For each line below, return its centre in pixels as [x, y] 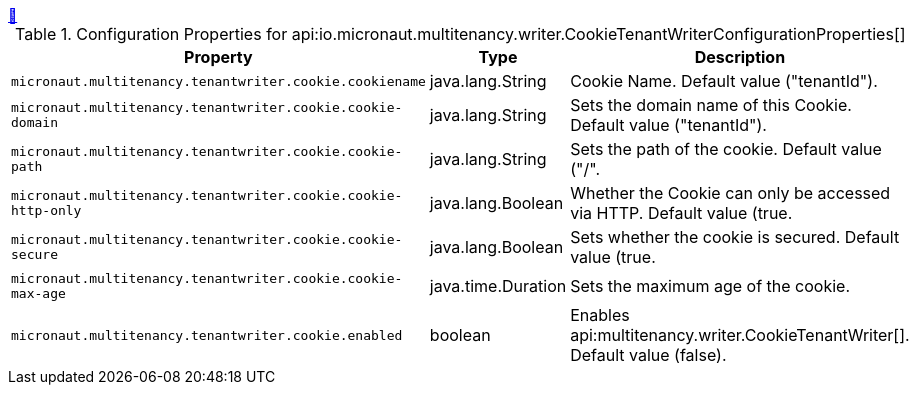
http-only [46, 210]
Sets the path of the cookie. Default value [726, 149]
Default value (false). [648, 355]
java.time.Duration [498, 286]
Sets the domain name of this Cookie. [711, 105]
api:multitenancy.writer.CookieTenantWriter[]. [740, 335]
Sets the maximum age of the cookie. [710, 286]
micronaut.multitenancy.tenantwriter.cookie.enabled [207, 335]
